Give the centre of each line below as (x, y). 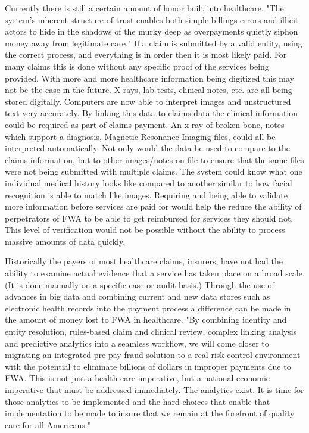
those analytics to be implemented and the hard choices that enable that (138, 401)
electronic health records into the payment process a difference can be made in (148, 308)
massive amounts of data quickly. (65, 241)
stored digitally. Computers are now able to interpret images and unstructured (148, 101)
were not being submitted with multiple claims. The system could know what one (154, 171)
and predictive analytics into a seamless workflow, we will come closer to (137, 343)
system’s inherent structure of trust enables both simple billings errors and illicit (152, 19)
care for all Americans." (48, 424)
